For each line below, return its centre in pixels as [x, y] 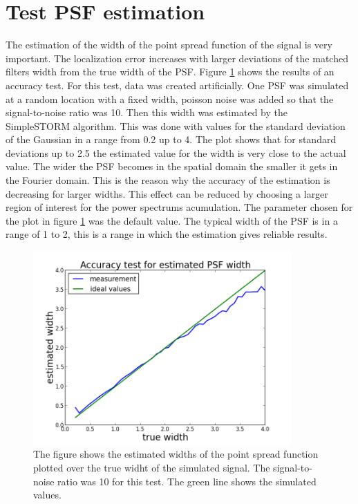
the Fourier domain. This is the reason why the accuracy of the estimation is [168, 180]
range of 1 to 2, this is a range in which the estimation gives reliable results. [167, 234]
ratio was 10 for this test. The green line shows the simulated [187, 481]
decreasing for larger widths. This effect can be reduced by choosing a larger [167, 193]
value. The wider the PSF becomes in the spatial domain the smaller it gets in [172, 166]
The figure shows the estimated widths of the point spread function [176, 454]
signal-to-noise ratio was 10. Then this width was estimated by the [147, 112]
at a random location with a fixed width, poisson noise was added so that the [170, 99]
